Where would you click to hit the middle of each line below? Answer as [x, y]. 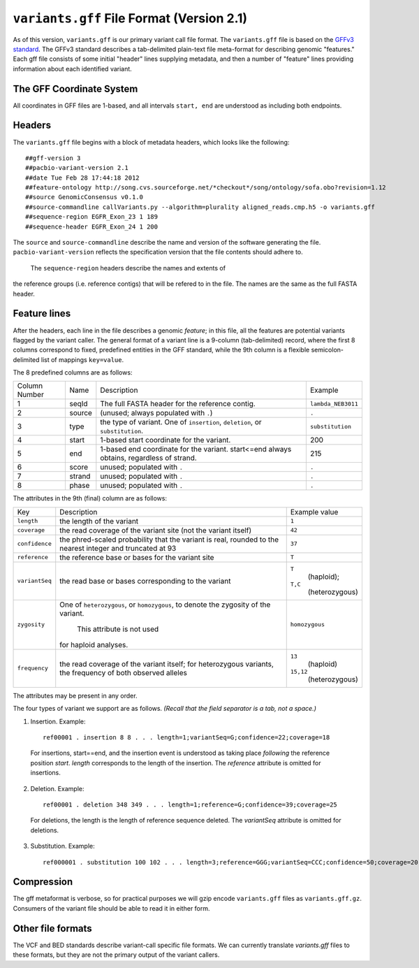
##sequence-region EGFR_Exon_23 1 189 [92, 217]
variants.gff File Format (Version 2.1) [130, 18]
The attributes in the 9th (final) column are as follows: [90, 498]
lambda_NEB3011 [334, 404]
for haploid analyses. [94, 644]
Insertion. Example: [58, 721]
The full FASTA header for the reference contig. [178, 404]
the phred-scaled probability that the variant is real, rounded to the [169, 540]
